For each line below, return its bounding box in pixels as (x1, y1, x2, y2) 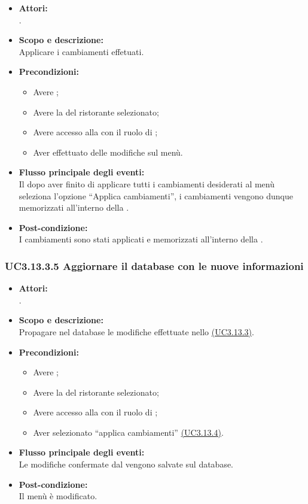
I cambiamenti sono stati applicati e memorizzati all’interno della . (19, 233, 263, 245)
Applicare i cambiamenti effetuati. (19, 45, 144, 57)
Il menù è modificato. (19, 490, 97, 502)
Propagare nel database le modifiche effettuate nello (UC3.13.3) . (19, 325, 254, 338)
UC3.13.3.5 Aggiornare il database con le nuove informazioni (5, 258, 304, 273)
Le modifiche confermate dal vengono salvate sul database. (19, 458, 234, 470)
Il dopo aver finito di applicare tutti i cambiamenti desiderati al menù (19, 177, 275, 190)
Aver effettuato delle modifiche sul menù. (33, 145, 183, 158)
